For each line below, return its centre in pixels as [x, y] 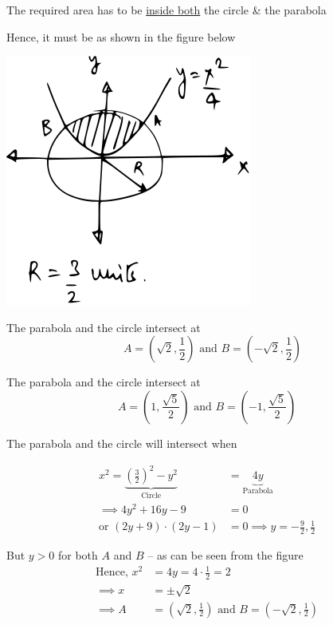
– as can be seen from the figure [225, 555]
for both [78, 555]
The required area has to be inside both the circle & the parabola [166, 10]
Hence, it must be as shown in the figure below [121, 36]
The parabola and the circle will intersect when [122, 443]
